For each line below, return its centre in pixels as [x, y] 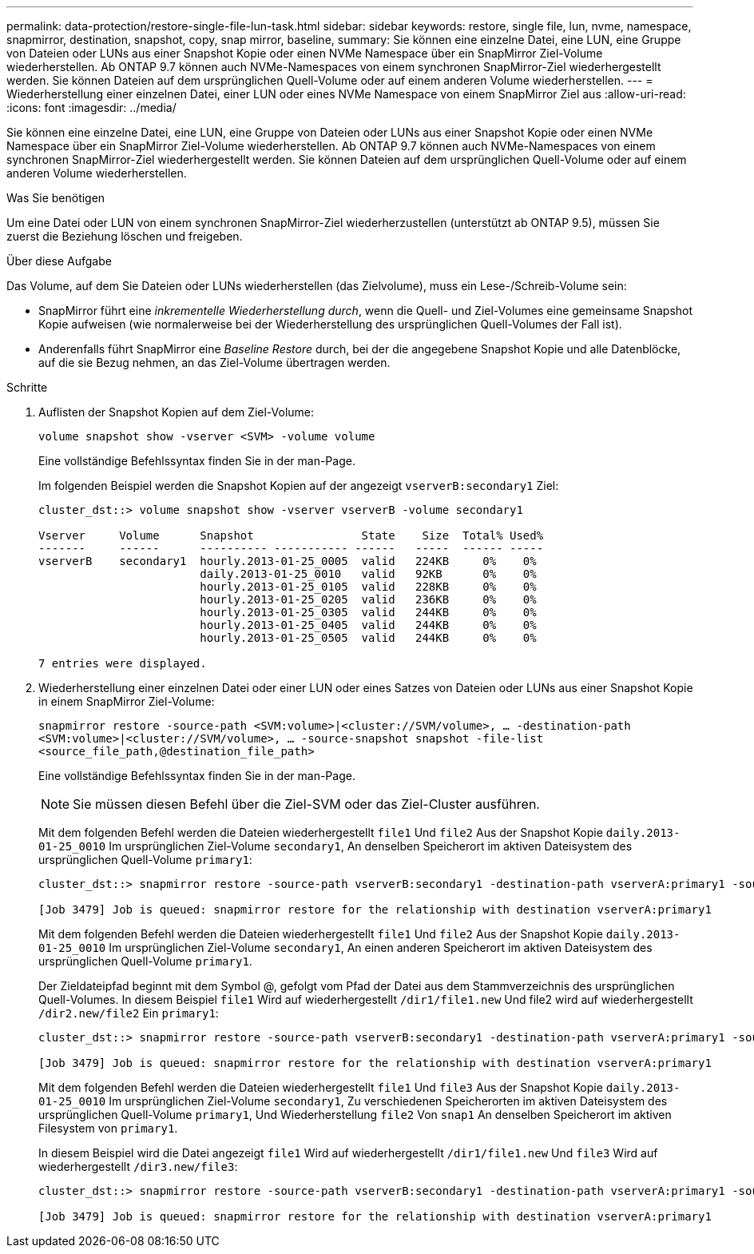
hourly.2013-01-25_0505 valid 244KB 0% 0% [368, 638]
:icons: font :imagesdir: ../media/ [91, 107]
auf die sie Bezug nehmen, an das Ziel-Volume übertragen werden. [214, 362]
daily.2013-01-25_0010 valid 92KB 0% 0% [368, 574]
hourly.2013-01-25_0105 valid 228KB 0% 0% [368, 587]
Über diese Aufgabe [59, 261]
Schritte [27, 387]
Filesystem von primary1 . [108, 1128]
